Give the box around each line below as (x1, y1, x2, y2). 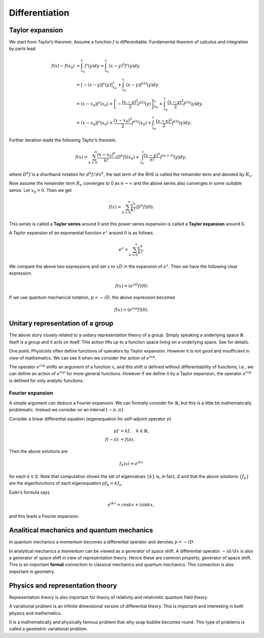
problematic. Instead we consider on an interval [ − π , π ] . (9, 407, 125, 413)
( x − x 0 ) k (97, 151, 116, 159)
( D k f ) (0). (135, 203, 154, 210)
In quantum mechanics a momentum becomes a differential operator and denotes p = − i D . (9, 539, 195, 545)
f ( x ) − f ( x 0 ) (51, 63, 75, 70)
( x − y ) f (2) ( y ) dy (126, 81, 159, 88)
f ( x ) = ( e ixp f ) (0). (114, 306, 149, 312)
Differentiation (9, 7, 69, 18)
